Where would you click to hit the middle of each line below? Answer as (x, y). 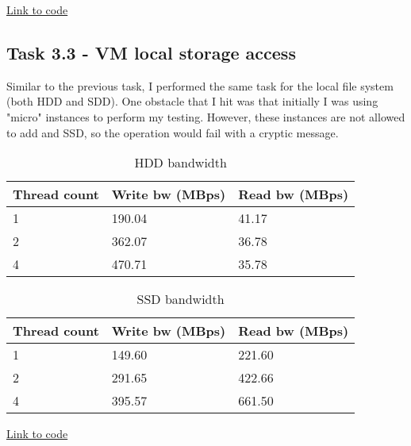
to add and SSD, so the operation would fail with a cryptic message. (173, 132)
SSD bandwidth (181, 299)
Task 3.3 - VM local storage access (151, 52)
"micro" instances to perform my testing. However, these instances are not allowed (206, 116)
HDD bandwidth (181, 163)
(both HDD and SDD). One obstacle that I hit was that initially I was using (192, 101)
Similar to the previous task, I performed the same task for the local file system (200, 85)
